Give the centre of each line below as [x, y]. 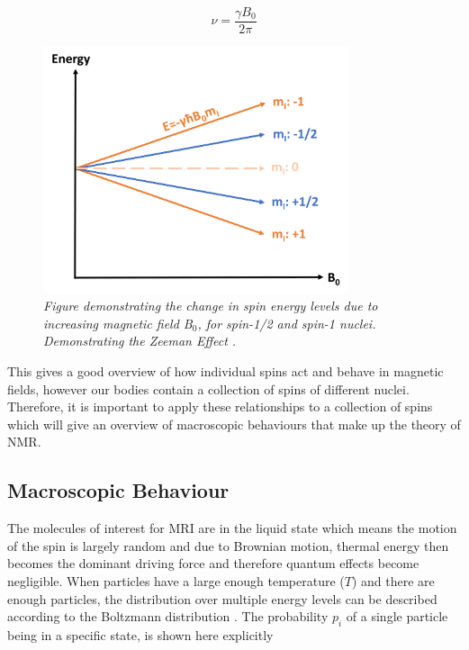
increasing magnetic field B [118, 323]
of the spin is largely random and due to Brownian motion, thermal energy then [228, 545]
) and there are [393, 580]
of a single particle [397, 616]
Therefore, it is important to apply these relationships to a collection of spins [220, 406]
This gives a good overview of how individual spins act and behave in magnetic [225, 371]
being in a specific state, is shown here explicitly [140, 634]
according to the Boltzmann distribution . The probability [168, 616]
